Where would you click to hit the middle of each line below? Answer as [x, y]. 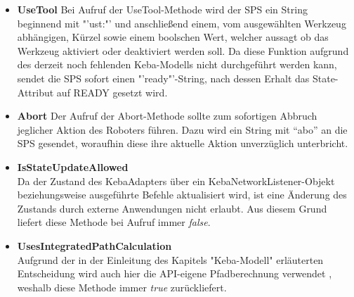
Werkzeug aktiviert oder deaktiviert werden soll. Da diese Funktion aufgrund [183, 50]
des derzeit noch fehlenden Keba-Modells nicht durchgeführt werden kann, [177, 64]
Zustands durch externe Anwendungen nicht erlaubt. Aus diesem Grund [172, 208]
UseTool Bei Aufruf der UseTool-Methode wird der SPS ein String [162, 9]
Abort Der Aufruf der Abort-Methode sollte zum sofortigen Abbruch [167, 116]
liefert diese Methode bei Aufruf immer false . [114, 222]
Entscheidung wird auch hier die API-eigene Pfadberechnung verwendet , [175, 273]
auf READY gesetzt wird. [112, 92]
